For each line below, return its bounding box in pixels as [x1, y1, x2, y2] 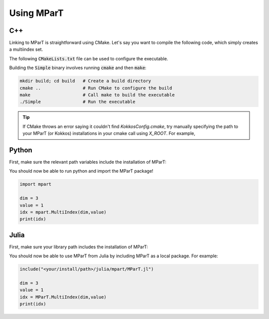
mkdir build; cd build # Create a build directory [19, 78, 151, 84]
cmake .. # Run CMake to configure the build [19, 85, 172, 91]
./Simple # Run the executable [19, 99, 135, 105]
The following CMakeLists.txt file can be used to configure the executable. [9, 55, 168, 62]
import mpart [19, 182, 52, 187]
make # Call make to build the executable [19, 92, 175, 98]
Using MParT [9, 7, 64, 18]
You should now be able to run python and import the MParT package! [9, 168, 154, 174]
